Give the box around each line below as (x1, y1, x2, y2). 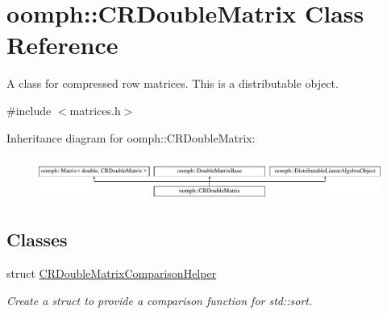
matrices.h (69, 101, 121, 118)
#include (6, 101, 52, 118)
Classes (6, 227, 68, 252)
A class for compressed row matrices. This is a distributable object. (6, 75, 339, 92)
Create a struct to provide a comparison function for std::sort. (6, 291, 313, 308)
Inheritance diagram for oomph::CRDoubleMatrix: (6, 129, 256, 146)
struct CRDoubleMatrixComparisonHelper (6, 264, 217, 281)
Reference (6, 28, 119, 61)
